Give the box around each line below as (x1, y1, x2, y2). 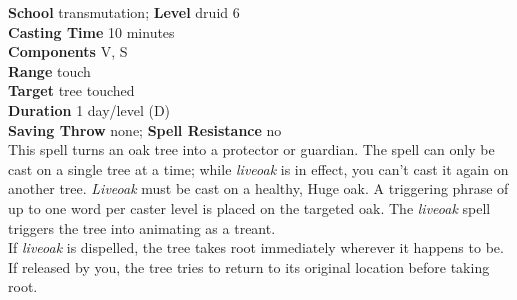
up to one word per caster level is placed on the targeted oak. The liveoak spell (8, 197, 491, 218)
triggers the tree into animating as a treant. (8, 217, 276, 238)
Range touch (8, 60, 91, 81)
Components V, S (8, 41, 128, 62)
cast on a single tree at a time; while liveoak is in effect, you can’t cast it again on (8, 158, 509, 179)
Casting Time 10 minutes (8, 21, 175, 42)
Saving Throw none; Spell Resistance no (8, 119, 282, 140)
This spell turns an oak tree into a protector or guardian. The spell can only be (8, 139, 495, 160)
